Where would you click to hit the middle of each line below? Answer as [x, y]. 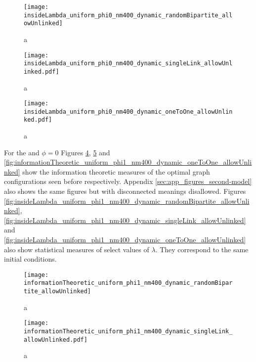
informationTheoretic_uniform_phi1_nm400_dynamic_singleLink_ [128, 332]
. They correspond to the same [202, 249]
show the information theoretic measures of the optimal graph [116, 171]
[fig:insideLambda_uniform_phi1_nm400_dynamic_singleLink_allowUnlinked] [125, 220]
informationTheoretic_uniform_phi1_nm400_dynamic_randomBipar [128, 283]
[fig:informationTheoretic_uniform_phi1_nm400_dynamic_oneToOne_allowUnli [128, 162]
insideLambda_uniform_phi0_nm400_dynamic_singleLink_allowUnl [128, 64]
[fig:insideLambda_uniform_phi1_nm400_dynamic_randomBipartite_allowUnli [127, 201]
